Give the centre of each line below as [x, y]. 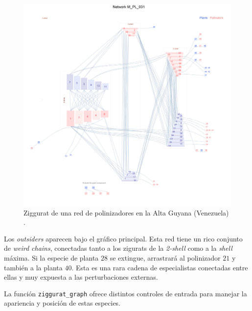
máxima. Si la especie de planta [51, 257]
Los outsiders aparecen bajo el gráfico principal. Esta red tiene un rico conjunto [123, 238]
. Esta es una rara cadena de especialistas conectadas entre [160, 267]
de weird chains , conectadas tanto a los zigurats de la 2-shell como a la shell [118, 248]
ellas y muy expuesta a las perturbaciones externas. [81, 277]
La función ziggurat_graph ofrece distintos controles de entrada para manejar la [126, 293]
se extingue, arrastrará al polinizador [165, 257]
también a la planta [33, 267]
